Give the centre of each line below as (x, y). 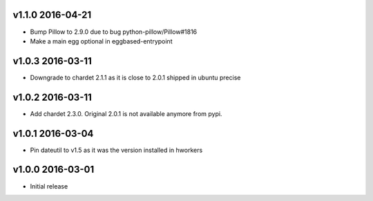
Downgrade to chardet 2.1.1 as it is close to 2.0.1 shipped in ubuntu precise (135, 77)
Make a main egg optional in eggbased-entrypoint (101, 41)
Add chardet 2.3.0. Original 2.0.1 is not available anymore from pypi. (126, 113)
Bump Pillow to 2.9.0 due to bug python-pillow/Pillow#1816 (114, 32)
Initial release (49, 186)
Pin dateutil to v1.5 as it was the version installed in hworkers (116, 150)
